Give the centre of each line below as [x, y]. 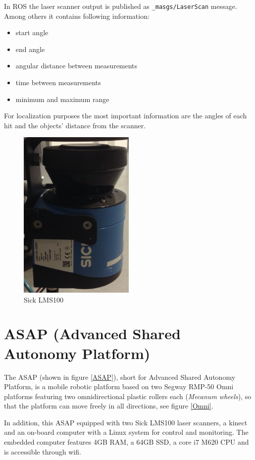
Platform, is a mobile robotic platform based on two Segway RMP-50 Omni [119, 386]
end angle [30, 49]
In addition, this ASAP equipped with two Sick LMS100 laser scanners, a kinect [126, 422]
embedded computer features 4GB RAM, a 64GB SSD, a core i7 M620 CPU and [127, 442]
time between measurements [58, 82]
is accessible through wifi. [43, 451]
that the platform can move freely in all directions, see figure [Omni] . [109, 406]
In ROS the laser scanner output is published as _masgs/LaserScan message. [121, 6]
